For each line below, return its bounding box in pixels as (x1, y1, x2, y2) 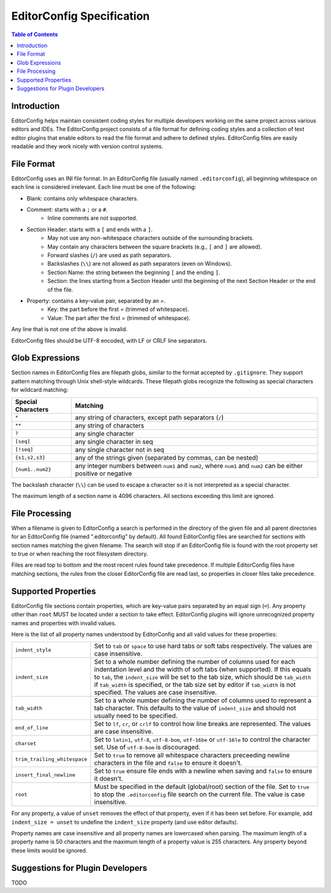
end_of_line (15, 724, 48, 731)
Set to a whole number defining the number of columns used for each (94, 657, 295, 666)
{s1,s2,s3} (15, 454, 46, 461)
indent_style (15, 646, 51, 653)
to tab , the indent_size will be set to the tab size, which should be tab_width (94, 673, 311, 681)
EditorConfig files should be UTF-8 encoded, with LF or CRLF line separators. (11, 337, 208, 344)
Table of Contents (11, 31, 58, 38)
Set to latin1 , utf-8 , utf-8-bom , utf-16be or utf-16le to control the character (94, 735, 311, 744)
